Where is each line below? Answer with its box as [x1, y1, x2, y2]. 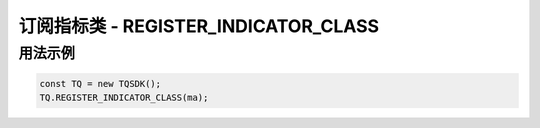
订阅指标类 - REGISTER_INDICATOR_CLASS [18, 15, 380, 37]
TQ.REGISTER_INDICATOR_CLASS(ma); [39, 92, 209, 104]
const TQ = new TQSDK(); [39, 78, 162, 89]
